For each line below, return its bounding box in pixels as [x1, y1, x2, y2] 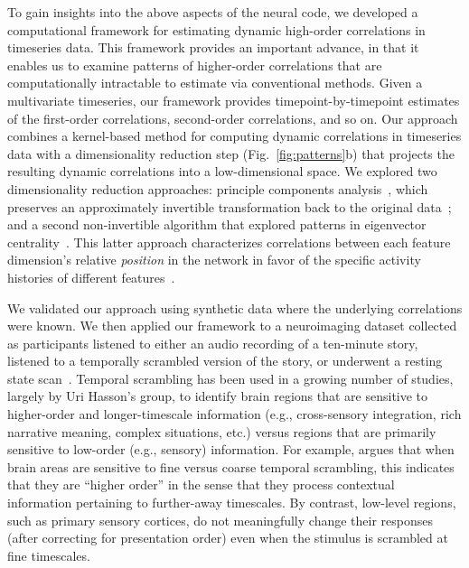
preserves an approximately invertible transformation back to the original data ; [7, 197, 452, 216]
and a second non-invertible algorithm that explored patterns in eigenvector [7, 215, 427, 234]
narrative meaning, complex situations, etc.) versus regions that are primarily [7, 422, 436, 441]
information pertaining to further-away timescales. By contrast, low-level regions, [7, 493, 456, 512]
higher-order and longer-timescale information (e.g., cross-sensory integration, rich [7, 405, 462, 424]
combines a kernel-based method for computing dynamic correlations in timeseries [7, 126, 462, 145]
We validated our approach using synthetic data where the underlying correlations [7, 298, 463, 317]
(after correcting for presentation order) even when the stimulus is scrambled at [7, 528, 448, 547]
